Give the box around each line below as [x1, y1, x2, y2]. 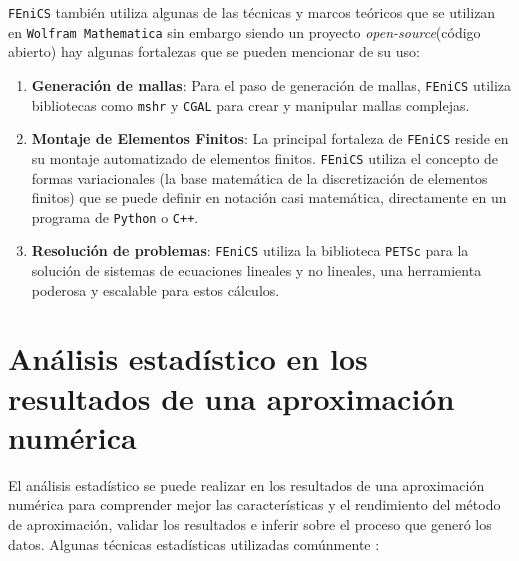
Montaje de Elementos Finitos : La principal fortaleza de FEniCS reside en [31, 128, 509, 149]
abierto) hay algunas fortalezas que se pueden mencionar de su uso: [8, 41, 420, 62]
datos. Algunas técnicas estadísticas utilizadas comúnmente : [8, 533, 380, 554]
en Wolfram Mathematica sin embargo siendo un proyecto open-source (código [8, 21, 481, 42]
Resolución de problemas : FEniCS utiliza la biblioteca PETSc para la [31, 240, 469, 261]
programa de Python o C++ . [31, 206, 199, 227]
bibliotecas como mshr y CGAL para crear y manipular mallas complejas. [31, 94, 470, 115]
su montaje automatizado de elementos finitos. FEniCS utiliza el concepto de [31, 147, 499, 168]
